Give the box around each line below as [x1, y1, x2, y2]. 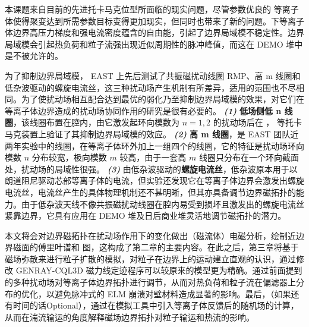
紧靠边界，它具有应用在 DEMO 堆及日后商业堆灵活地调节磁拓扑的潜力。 [5, 209, 286, 222]
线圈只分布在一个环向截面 [198, 151, 299, 164]
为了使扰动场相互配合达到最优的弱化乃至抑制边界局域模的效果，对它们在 [21, 93, 304, 105]
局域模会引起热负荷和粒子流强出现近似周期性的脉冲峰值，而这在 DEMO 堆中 [5, 37, 303, 50]
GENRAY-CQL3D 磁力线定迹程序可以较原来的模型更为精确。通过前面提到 [15, 264, 302, 276]
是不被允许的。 [5, 49, 63, 62]
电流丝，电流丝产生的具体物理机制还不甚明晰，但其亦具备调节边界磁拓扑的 [5, 185, 296, 198]
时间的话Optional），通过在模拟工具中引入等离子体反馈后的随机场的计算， [12, 299, 299, 312]
